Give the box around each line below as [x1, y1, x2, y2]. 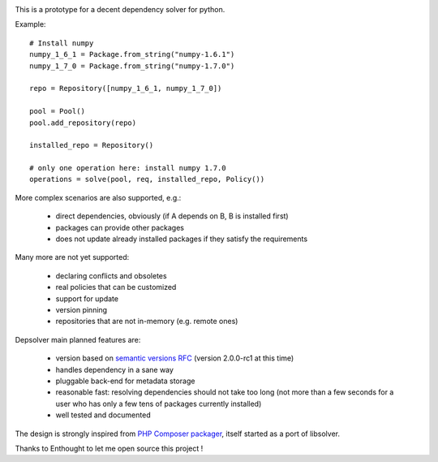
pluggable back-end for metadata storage [55, 376, 195, 386]
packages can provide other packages [55, 222, 184, 232]
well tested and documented [55, 410, 151, 420]
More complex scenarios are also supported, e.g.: [15, 192, 182, 202]
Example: [15, 19, 46, 29]
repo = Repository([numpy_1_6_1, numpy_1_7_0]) [29, 84, 222, 93]
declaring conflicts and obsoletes [55, 270, 167, 280]
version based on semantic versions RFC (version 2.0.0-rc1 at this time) [55, 353, 294, 363]
